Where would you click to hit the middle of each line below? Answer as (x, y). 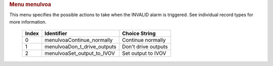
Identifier (56, 34)
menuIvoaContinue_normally (79, 40)
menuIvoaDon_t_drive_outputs (80, 47)
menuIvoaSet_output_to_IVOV (80, 53)
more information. (28, 22)
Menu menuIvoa (30, 4)
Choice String (139, 34)
